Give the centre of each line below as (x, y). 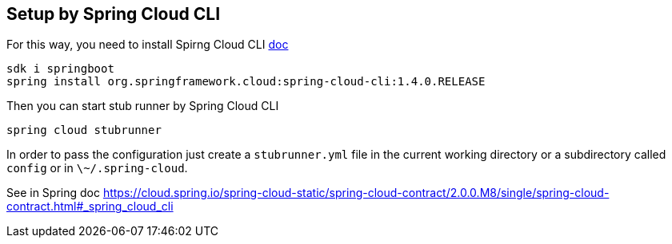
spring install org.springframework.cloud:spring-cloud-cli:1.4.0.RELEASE (246, 82)
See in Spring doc (53, 193)
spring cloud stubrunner (84, 130)
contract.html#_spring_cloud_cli (90, 207)
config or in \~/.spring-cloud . (97, 168)
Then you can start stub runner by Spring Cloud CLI (143, 106)
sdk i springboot (60, 69)
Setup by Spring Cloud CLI (114, 14)
